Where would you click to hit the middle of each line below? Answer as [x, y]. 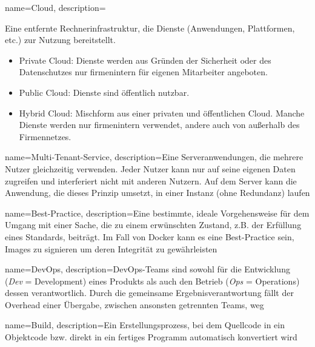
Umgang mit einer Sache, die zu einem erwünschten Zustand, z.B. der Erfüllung [153, 225]
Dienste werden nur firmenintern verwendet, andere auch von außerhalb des [159, 125]
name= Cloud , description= [55, 7]
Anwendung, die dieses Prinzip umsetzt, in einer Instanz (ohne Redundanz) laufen [157, 193]
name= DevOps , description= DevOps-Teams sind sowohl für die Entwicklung [148, 269]
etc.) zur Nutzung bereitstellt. [60, 40]
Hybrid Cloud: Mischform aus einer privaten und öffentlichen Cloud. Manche [162, 113]
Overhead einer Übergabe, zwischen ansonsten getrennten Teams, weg [134, 304]
